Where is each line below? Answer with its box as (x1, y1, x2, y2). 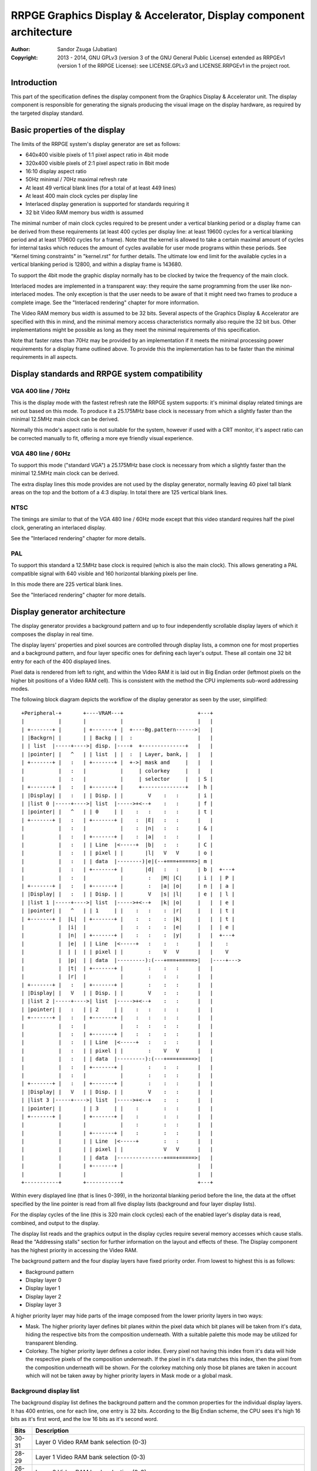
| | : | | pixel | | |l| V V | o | (21, 850, 214, 856)
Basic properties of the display (11, 125, 126, 135)
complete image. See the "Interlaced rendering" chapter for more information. (11, 299, 200, 306)
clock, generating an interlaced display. (11, 524, 106, 531)
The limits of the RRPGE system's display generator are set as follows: (11, 140, 181, 147)
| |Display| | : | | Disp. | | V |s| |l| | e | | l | (21, 891, 235, 897)
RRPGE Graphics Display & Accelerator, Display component (11, 9, 305, 22)
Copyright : (11, 54, 38, 61)
